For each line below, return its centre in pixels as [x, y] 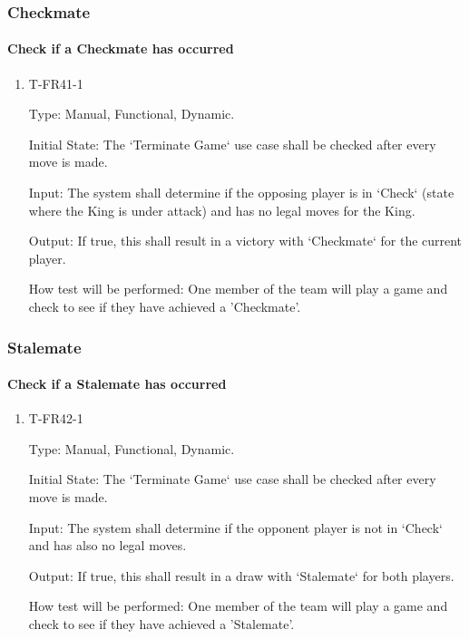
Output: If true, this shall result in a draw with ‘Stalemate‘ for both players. [241, 575]
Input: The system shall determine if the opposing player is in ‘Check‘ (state [241, 193]
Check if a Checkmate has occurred [121, 48]
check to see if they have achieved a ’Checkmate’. [165, 306]
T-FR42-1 [56, 418]
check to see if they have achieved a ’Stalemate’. [161, 623]
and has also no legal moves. [107, 545]
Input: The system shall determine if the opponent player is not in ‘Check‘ [235, 527]
